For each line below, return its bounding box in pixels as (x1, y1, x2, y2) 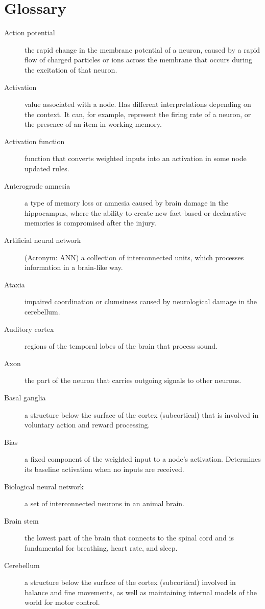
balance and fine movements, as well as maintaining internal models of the (25, 587, 257, 597)
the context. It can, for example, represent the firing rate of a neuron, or (25, 108, 251, 119)
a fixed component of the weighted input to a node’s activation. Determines (25, 454, 261, 464)
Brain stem (4, 515, 39, 526)
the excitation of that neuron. (25, 64, 117, 75)
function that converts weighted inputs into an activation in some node (25, 153, 247, 164)
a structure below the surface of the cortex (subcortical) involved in (25, 577, 236, 588)
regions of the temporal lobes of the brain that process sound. (25, 341, 218, 351)
